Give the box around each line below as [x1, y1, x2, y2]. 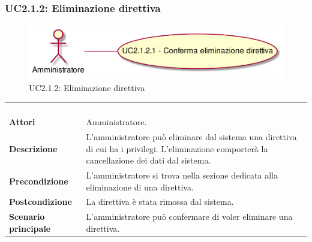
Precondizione [9, 174, 68, 187]
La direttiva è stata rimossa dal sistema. [86, 195, 234, 208]
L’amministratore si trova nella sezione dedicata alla [86, 168, 278, 181]
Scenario [9, 210, 45, 223]
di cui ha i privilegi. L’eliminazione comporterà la [86, 142, 268, 155]
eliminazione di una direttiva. [86, 180, 194, 193]
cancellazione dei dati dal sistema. [86, 154, 211, 167]
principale [9, 222, 51, 234]
